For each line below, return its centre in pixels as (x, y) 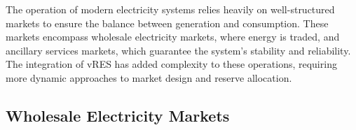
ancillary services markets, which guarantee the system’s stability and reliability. (178, 50)
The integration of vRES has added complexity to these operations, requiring (171, 64)
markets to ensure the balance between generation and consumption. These (167, 23)
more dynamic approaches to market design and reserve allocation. (149, 77)
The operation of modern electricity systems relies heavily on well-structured (170, 9)
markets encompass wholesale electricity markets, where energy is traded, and (173, 37)
